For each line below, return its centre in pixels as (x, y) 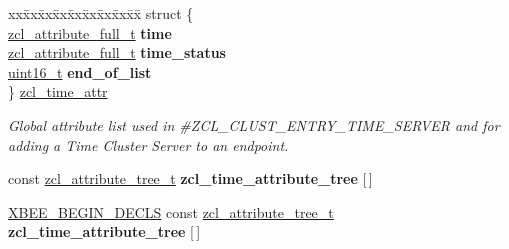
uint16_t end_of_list (80, 71)
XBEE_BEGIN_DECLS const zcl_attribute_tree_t (171, 211)
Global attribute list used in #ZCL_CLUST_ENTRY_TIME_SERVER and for (254, 124)
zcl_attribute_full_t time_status (117, 52)
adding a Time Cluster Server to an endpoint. (148, 144)
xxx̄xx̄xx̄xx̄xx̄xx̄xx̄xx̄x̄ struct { (101, 13)
